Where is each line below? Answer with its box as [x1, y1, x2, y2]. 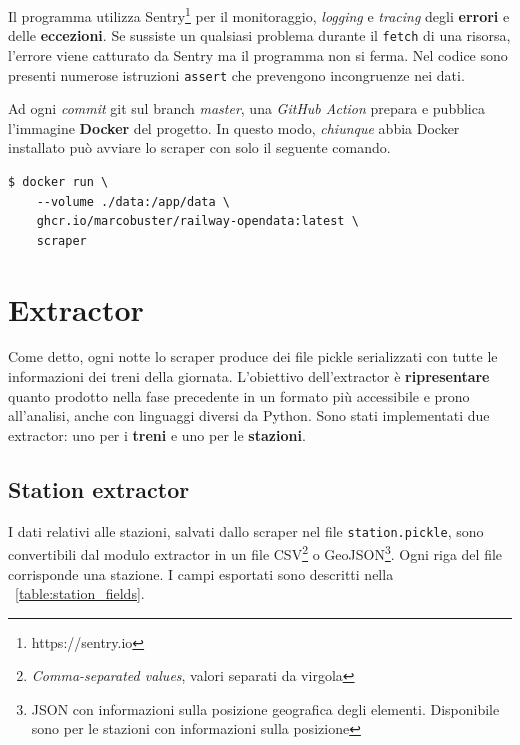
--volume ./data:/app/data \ [36, 194, 230, 209]
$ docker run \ [8, 174, 109, 189]
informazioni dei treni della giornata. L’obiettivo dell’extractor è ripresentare [8, 366, 490, 387]
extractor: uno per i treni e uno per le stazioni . [8, 424, 306, 445]
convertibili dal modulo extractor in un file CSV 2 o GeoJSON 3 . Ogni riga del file [8, 541, 503, 564]
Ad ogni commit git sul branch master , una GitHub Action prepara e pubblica [8, 98, 485, 119]
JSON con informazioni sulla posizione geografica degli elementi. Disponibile [31, 698, 500, 719]
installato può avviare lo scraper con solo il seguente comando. [8, 137, 391, 158]
